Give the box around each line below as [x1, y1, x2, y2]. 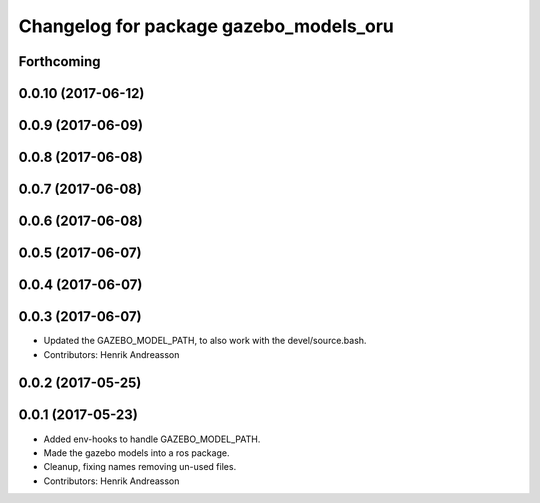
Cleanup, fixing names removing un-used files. [43, 461, 237, 473]
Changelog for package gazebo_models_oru [18, 15, 395, 37]
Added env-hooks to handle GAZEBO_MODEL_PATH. [43, 433, 261, 445]
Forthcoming [18, 53, 101, 70]
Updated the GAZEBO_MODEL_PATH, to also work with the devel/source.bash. [43, 335, 367, 347]
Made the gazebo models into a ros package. [43, 446, 230, 459]
